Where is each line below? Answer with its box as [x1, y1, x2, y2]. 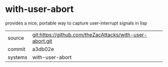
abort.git [32, 37, 52, 44]
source [7, 34, 24, 41]
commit [7, 45, 25, 52]
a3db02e [32, 45, 54, 52]
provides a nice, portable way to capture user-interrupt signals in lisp [5, 20, 147, 26]
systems [7, 53, 27, 60]
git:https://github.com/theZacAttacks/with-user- [32, 31, 147, 38]
